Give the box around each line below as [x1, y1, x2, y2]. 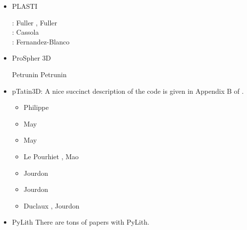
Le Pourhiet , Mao [23, 151, 79, 161]
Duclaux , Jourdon [23, 200, 80, 210]
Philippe [23, 102, 49, 112]
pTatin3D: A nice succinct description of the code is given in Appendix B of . [12, 85, 244, 96]
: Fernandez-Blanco [12, 36, 70, 46]
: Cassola [12, 27, 39, 37]
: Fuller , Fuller [12, 17, 58, 27]
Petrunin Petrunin [12, 69, 67, 79]
